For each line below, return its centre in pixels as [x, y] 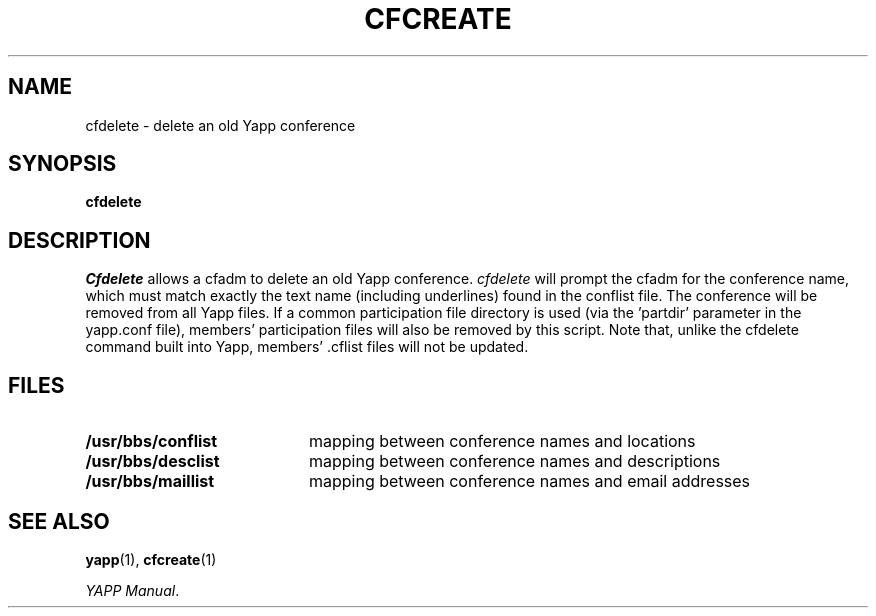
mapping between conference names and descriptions [514, 461]
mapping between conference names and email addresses [529, 481]
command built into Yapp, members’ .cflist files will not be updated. [307, 347]
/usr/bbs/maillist [150, 481]
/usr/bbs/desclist [152, 461]
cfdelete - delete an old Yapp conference [220, 125]
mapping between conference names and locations [502, 441]
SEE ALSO [59, 521]
